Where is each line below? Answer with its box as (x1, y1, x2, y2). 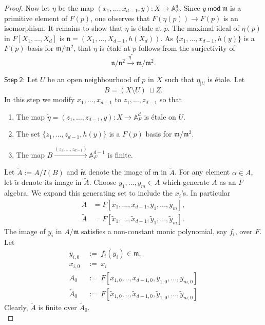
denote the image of (88, 166, 151, 177)
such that (164, 74, 194, 85)
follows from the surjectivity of (139, 43, 235, 53)
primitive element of (4, 12, 67, 23)
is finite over (38, 301, 77, 312)
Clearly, (4, 301, 28, 312)
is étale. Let (207, 74, 245, 85)
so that (160, 94, 182, 105)
